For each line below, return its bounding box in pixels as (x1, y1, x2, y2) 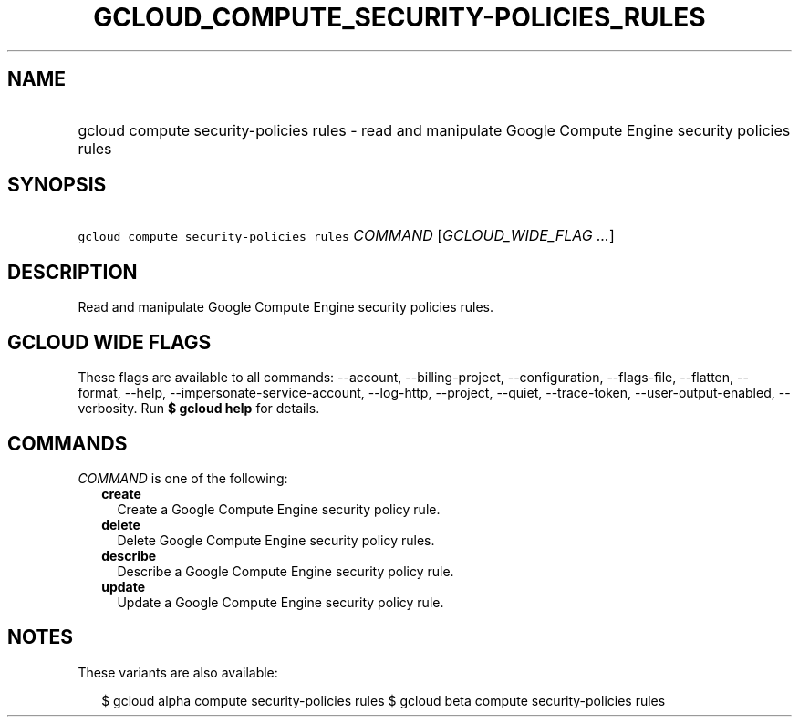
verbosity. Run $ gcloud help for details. (78, 400, 320, 417)
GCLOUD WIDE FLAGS (7, 330, 212, 354)
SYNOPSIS (7, 173, 107, 197)
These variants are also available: (78, 664, 278, 680)
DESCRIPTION (7, 260, 138, 284)
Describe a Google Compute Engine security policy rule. (117, 563, 454, 579)
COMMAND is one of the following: (78, 470, 288, 486)
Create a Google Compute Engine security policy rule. (117, 501, 441, 517)
